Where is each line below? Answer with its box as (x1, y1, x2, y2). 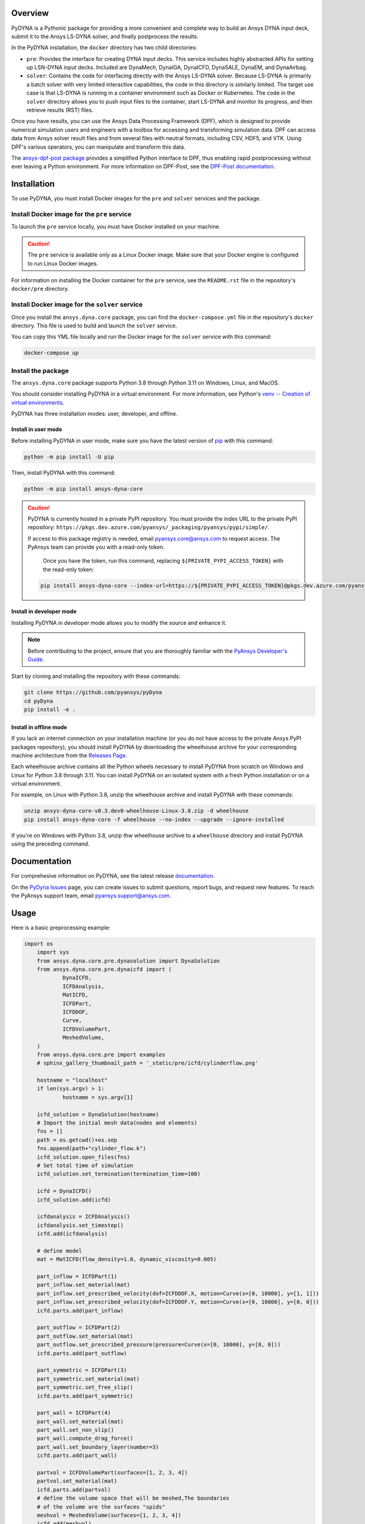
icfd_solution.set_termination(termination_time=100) (36, 1170, 201, 1178)
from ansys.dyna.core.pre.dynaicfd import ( (36, 966, 172, 972)
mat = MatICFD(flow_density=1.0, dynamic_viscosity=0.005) (36, 1256, 217, 1263)
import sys (36, 949, 69, 956)
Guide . (27, 656, 44, 663)
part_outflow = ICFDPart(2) (36, 1324, 121, 1331)
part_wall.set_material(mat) (36, 1418, 124, 1425)
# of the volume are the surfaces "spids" (36, 1503, 165, 1510)
